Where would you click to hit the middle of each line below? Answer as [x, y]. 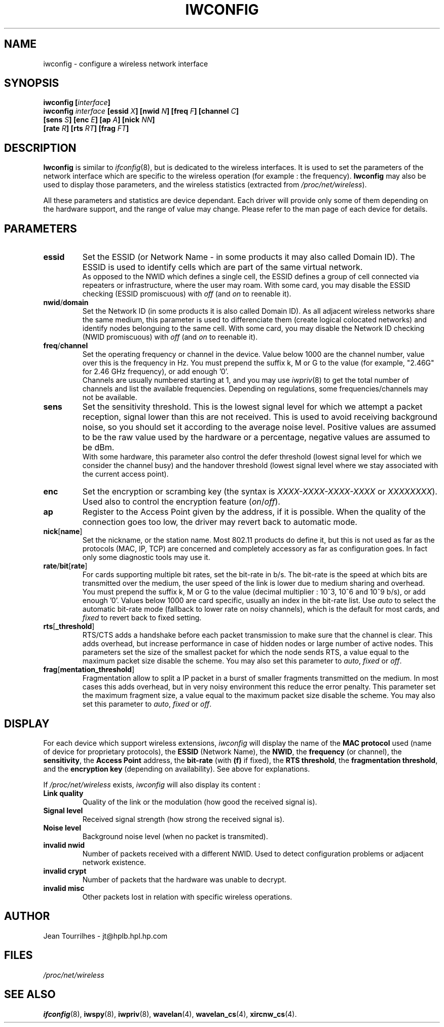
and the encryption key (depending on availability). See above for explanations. [177, 769]
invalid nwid [64, 845]
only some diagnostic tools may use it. [146, 557]
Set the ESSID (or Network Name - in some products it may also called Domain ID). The [249, 257]
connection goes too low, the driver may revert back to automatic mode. [220, 522]
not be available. [110, 397]
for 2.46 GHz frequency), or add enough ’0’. [155, 372]
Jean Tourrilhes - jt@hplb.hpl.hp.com [105, 936]
